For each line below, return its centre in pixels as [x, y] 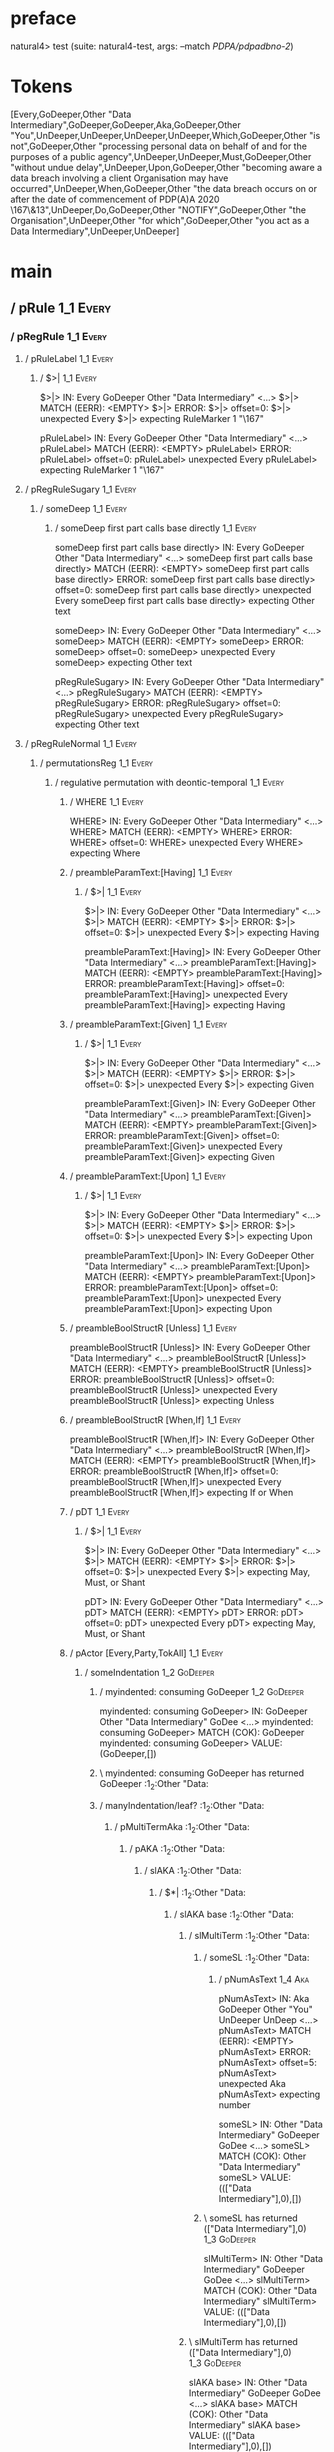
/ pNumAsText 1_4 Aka [264, 1979]
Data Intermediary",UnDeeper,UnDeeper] [95, 231]
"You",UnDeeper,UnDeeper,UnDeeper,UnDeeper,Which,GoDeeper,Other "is [165, 135]
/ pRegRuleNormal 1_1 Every [81, 743]
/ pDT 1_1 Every [99, 1511]
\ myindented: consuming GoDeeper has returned [202, 1773]
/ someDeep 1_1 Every [83, 508]
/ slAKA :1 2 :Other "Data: [193, 1871]
